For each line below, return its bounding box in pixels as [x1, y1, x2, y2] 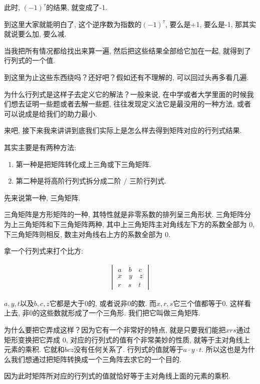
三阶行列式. [129, 175, 167, 186]
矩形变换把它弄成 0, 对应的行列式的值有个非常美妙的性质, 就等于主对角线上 [4, 334, 250, 344]
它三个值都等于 [173, 297, 222, 308]
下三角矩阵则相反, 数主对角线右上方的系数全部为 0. [4, 228, 171, 239]
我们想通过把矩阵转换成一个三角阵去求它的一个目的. [11, 353, 181, 364]
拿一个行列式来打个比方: [4, 245, 83, 256]
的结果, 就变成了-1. [46, 2, 108, 12]
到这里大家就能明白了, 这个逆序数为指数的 [4, 18, 142, 29]
